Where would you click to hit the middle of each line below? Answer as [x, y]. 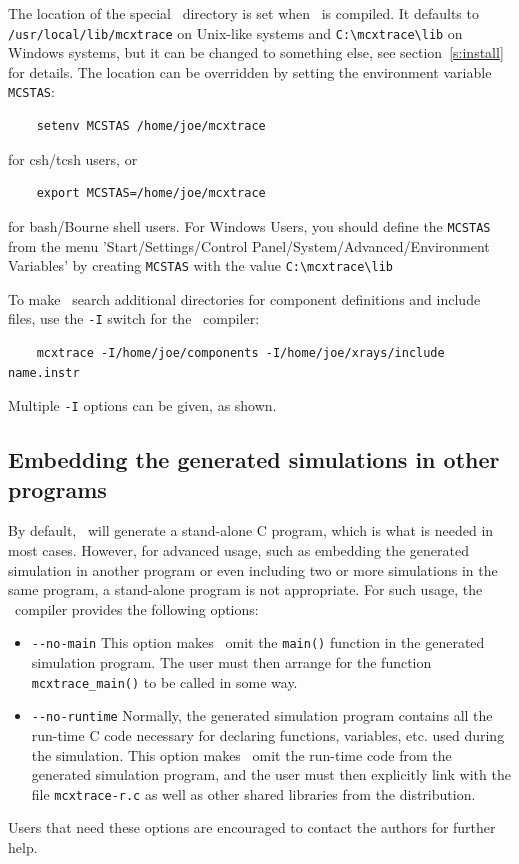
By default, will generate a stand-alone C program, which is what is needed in [251, 530]
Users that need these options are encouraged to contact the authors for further [252, 827]
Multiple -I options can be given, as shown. [142, 405]
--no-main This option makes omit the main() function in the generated [258, 642]
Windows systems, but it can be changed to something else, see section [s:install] [256, 52]
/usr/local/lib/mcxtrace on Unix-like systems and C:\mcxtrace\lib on [235, 32]
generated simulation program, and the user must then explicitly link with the [271, 774]
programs [57, 488]
